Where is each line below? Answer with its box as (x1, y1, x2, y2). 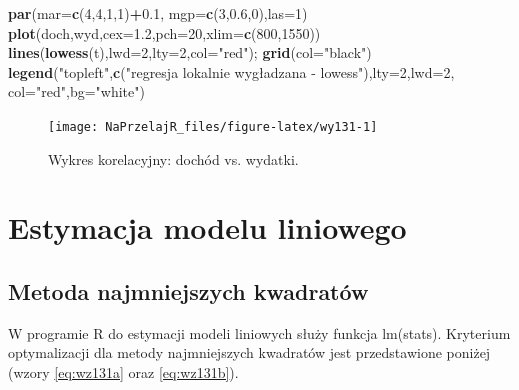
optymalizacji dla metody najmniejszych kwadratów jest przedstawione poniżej (8, 342, 491, 363)
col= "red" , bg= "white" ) (8, 81, 145, 102)
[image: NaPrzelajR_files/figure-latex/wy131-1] (48, 119, 378, 134)
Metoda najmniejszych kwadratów (8, 275, 369, 306)
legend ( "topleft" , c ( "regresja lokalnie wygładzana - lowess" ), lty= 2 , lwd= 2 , (8, 61, 455, 82)
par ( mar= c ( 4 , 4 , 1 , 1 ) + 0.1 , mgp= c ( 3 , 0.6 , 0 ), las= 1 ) (8, 3, 308, 23)
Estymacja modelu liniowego (8, 207, 407, 248)
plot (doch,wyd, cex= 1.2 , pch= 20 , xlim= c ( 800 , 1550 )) (8, 22, 321, 43)
